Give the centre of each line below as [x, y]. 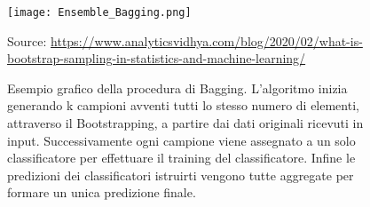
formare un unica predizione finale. [102, 192]
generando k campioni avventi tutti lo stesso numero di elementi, [183, 105]
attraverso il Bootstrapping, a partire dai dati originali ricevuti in [185, 123]
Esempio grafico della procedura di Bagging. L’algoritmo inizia [177, 88]
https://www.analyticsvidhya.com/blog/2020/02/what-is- [207, 40]
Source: [27, 40]
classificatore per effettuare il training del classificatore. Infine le [181, 158]
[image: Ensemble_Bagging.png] [99, 12]
